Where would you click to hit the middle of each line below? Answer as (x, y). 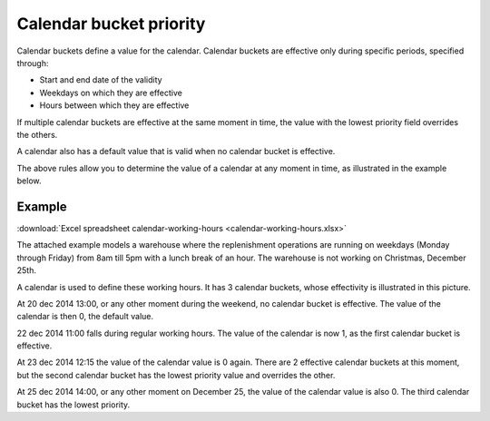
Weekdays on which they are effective (111, 93)
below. (29, 181)
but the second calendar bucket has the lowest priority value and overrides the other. (176, 375)
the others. (37, 134)
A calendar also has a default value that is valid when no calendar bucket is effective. (176, 152)
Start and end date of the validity (101, 80)
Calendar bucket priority (111, 24)
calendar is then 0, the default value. (85, 317)
